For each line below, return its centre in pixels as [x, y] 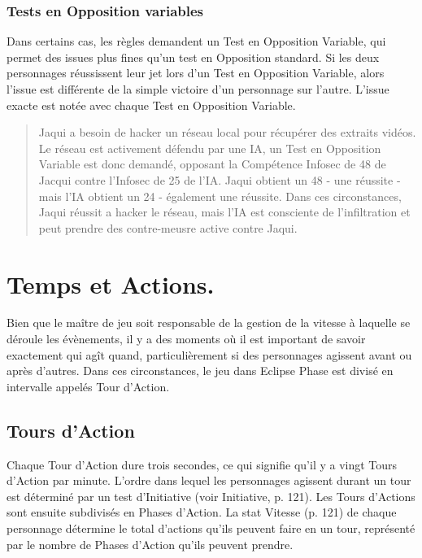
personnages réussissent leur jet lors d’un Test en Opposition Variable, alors [196, 73]
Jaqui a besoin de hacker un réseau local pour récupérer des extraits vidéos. [227, 132]
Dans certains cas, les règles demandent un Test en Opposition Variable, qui [196, 41]
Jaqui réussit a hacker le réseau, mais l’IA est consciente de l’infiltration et [224, 212]
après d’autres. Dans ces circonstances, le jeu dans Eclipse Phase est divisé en [200, 371]
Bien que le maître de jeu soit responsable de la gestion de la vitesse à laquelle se [209, 323]
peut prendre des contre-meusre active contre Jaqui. [168, 227]
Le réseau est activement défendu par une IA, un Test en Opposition [210, 148]
